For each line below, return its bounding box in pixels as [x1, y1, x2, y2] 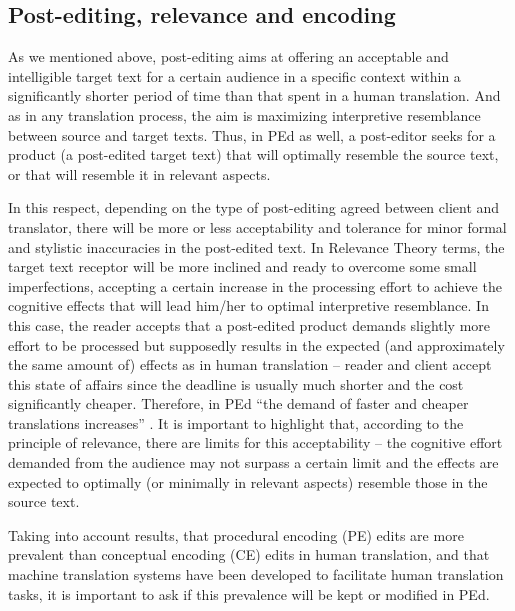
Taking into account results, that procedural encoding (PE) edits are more [8, 524, 464, 545]
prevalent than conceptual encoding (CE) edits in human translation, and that [8, 544, 490, 565]
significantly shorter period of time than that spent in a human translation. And [8, 85, 501, 106]
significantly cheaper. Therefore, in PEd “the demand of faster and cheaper [8, 393, 469, 414]
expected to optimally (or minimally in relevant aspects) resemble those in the [8, 471, 488, 492]
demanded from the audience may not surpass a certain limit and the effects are [8, 452, 499, 473]
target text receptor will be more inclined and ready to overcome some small [8, 256, 477, 277]
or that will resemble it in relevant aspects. [8, 163, 271, 184]
